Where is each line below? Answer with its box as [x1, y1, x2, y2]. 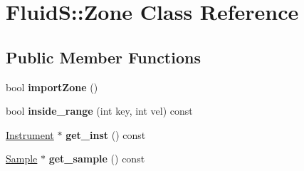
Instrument [6, 127, 54, 142]
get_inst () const [65, 127, 146, 142]
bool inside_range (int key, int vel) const [6, 103, 193, 118]
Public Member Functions [6, 46, 201, 68]
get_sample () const [48, 151, 145, 166]
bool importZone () [6, 79, 98, 94]
